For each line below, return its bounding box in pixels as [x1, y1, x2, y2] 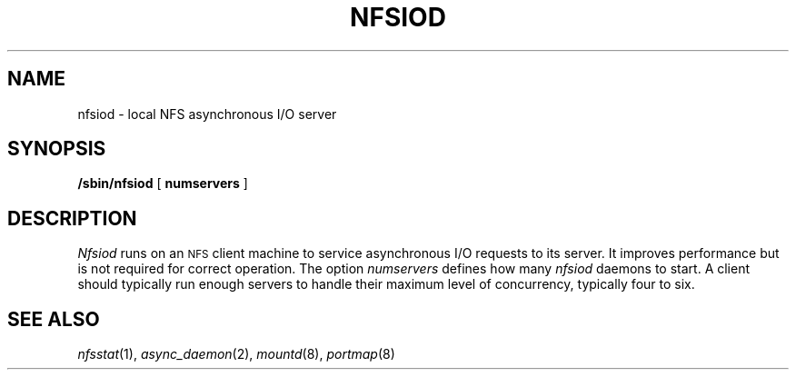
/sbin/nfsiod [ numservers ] [77, 175, 248, 192]
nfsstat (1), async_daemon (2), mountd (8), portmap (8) [77, 346, 395, 362]
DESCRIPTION [7, 206, 137, 230]
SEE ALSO [7, 307, 100, 331]
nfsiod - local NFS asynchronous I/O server [77, 105, 337, 122]
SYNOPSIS [7, 137, 106, 161]
